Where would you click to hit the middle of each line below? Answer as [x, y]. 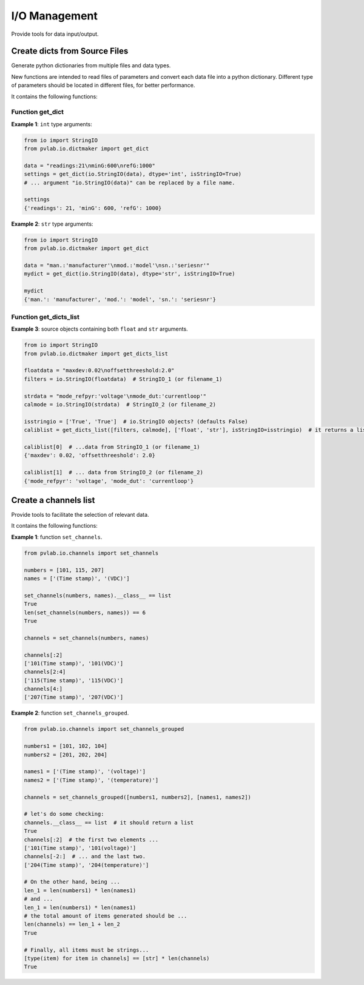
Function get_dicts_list [45, 317]
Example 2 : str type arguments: [52, 224]
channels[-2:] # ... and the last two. [85, 856]
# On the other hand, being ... [72, 882]
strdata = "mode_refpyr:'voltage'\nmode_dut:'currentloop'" [115, 396]
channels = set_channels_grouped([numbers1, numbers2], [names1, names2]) [138, 797]
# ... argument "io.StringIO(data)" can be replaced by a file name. [130, 183]
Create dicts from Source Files [70, 51]
